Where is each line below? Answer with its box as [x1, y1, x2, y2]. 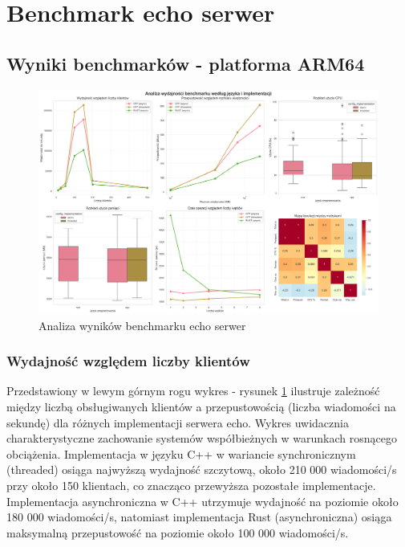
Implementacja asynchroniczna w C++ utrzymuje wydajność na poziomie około [6, 492, 399, 509]
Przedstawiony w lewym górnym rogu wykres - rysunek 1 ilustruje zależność [6, 382, 380, 399]
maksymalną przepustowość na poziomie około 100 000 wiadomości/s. [6, 524, 349, 541]
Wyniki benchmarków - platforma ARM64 [6, 51, 365, 76]
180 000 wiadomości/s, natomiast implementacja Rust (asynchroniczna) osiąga [6, 508, 392, 525]
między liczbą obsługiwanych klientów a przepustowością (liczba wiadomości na [6, 398, 396, 415]
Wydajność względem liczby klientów [6, 351, 250, 371]
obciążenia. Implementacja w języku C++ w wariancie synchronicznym [6, 445, 356, 462]
